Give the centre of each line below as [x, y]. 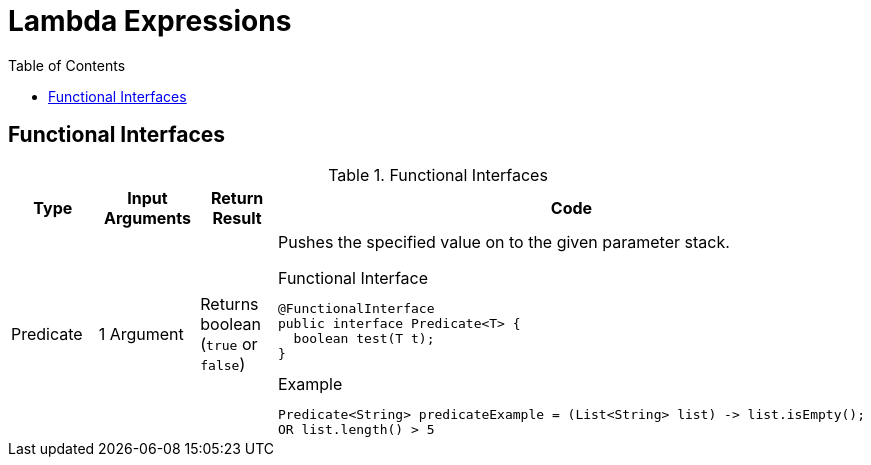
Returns [229, 304]
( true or [229, 344]
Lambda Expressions [150, 21]
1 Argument [141, 334]
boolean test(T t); [364, 338]
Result [237, 217]
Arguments [147, 217]
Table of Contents [67, 65]
